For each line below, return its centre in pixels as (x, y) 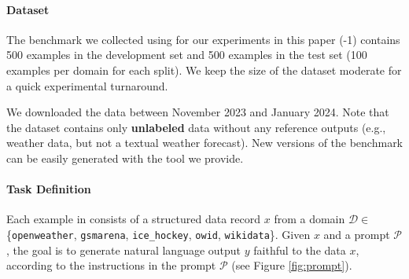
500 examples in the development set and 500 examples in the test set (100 (187, 55)
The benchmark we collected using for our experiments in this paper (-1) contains (203, 39)
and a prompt (357, 234)
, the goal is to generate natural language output (124, 250)
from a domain (310, 219)
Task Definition (49, 189)
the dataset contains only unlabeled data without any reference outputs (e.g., (196, 127)
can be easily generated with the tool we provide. (125, 158)
